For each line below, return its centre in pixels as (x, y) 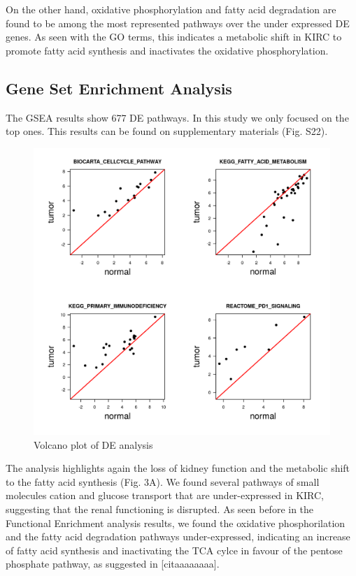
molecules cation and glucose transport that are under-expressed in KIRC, (165, 495)
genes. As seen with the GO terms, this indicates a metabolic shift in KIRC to (174, 37)
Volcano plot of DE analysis (93, 444)
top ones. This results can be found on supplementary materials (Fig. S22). (167, 131)
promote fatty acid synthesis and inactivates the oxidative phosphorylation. (167, 50)
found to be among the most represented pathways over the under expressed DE (178, 23)
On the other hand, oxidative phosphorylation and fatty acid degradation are (171, 9)
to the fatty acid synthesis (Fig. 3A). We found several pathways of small (163, 481)
